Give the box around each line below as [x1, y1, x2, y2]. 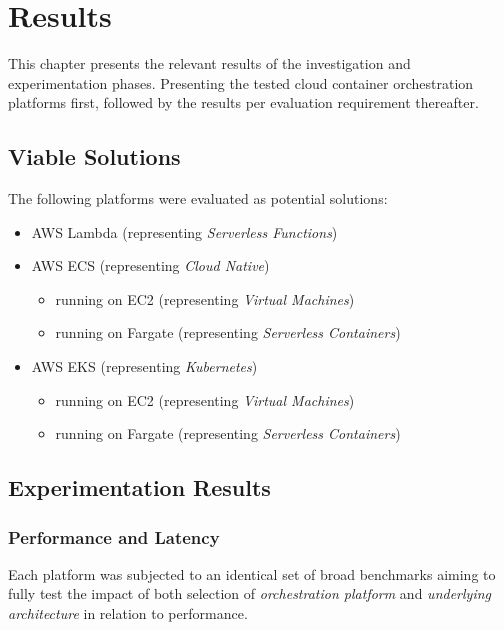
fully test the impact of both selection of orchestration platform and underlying [8, 583, 491, 604]
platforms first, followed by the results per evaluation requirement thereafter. [8, 92, 479, 113]
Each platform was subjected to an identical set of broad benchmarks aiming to [8, 563, 496, 584]
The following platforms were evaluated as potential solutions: [8, 188, 388, 209]
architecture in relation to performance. [8, 603, 248, 624]
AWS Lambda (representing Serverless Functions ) [31, 221, 338, 242]
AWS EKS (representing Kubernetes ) [31, 356, 258, 377]
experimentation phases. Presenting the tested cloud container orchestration [8, 72, 474, 93]
